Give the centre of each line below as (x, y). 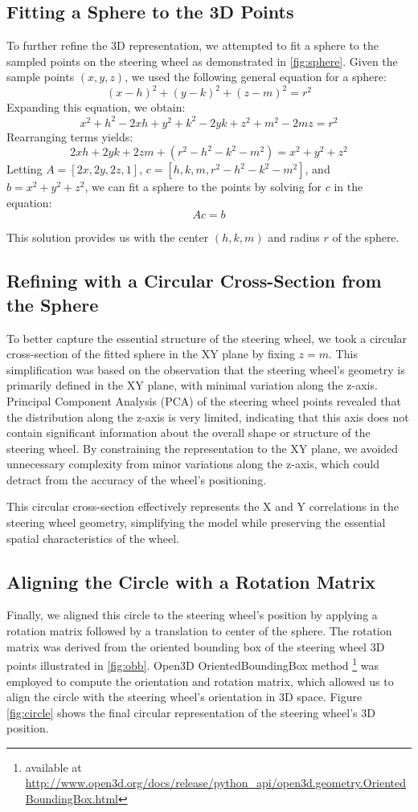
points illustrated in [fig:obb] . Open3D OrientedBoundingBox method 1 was (193, 664)
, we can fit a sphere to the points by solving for (203, 187)
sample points (41, 77)
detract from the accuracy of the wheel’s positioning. (137, 479)
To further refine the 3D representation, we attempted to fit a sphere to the (193, 45)
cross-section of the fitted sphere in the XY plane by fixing (151, 354)
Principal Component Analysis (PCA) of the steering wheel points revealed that (204, 400)
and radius (294, 237)
